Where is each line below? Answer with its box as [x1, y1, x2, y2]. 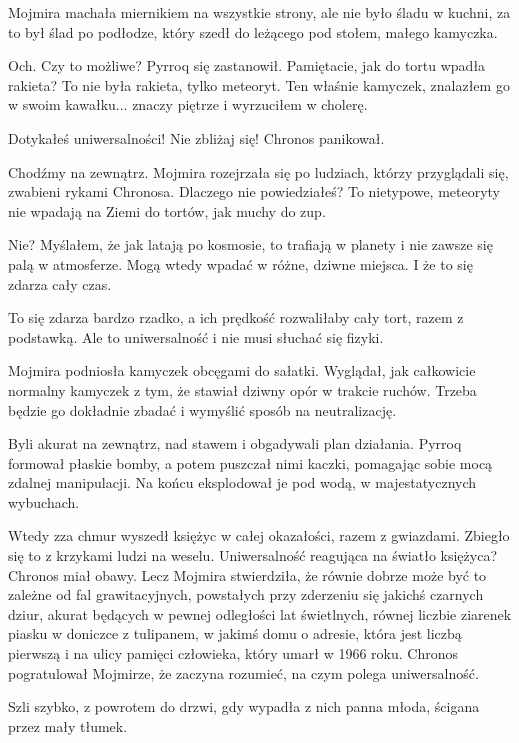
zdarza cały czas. [8, 273, 112, 294]
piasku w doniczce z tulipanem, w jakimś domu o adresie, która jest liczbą [8, 623, 462, 644]
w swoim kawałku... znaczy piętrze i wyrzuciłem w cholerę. [8, 94, 368, 115]
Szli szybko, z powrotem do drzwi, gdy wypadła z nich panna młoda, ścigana [8, 696, 480, 717]
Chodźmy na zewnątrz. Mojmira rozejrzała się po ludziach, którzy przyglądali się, [8, 161, 509, 182]
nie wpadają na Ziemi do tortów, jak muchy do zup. [8, 200, 326, 221]
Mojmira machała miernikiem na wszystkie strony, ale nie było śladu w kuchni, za [8, 2, 511, 22]
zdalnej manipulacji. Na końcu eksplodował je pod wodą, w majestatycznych [8, 472, 477, 493]
